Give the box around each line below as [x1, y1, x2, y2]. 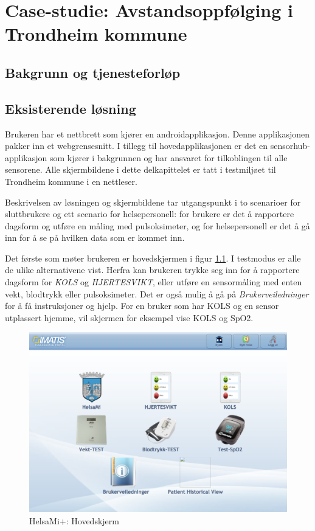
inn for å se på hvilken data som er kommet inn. [5, 231, 185, 244]
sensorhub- [270, 139, 310, 152]
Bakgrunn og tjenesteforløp [5, 63, 181, 82]
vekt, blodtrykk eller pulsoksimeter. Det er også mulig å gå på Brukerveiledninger [5, 287, 309, 300]
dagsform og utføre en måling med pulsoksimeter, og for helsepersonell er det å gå [5, 219, 310, 232]
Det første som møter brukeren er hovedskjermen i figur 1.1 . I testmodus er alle [5, 251, 301, 264]
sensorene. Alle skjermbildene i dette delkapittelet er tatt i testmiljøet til [5, 163, 276, 176]
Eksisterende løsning [5, 99, 136, 117]
